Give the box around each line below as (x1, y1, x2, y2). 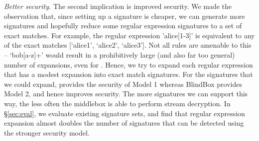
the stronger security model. (4, 127, 90, 138)
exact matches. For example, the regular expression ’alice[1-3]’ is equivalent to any (4, 30, 255, 40)
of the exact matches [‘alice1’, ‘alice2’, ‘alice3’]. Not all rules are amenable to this (4, 40, 252, 50)
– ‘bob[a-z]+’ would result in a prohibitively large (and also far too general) (4, 49, 235, 60)
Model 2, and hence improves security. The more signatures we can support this (4, 88, 248, 99)
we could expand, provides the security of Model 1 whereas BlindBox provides (4, 78, 243, 89)
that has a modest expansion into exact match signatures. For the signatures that (4, 69, 253, 79)
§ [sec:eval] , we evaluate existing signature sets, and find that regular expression (4, 108, 245, 118)
